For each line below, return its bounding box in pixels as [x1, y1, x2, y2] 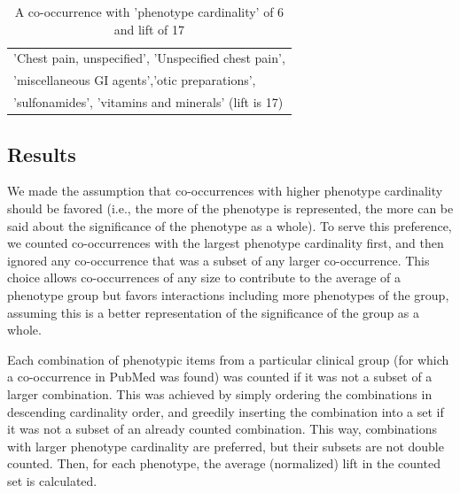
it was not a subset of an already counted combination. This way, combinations [7, 420, 437, 438]
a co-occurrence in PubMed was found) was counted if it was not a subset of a [7, 367, 433, 386]
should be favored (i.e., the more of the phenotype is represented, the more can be [7, 199, 454, 218]
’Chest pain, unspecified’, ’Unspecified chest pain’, [13, 49, 285, 67]
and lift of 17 [113, 19, 185, 38]
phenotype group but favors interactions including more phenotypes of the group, [7, 285, 449, 304]
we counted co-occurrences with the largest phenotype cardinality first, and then [7, 234, 444, 252]
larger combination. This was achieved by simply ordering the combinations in [7, 384, 433, 403]
